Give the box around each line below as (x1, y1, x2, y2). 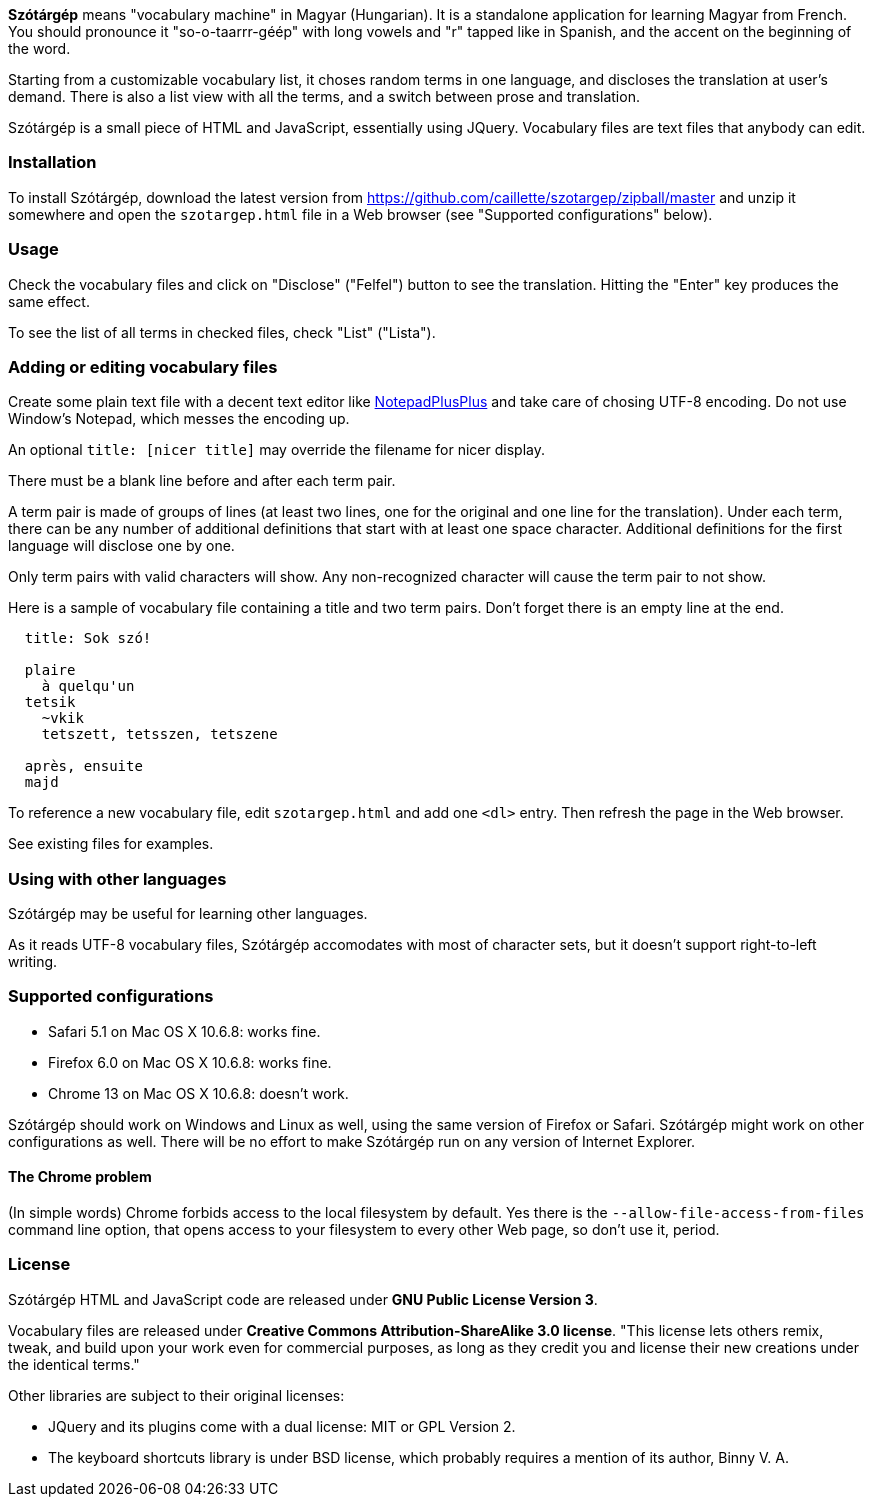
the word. (8, 40, 71, 57)
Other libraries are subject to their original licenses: (8, 1386, 345, 1404)
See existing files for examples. (8, 835, 214, 853)
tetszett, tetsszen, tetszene (41, 726, 278, 743)
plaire (24, 662, 76, 679)
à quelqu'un (41, 678, 135, 695)
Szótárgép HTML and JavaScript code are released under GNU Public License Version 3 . (8, 1290, 598, 1308)
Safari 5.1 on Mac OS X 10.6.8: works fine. (48, 1022, 321, 1040)
